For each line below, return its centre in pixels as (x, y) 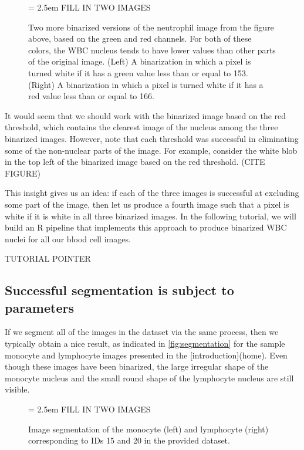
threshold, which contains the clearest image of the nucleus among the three (141, 127)
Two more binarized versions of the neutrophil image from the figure (151, 27)
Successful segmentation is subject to (119, 290)
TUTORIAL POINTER (48, 258)
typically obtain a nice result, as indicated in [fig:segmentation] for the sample (145, 344)
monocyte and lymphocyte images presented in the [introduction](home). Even (146, 355)
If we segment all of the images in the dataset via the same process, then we (142, 332)
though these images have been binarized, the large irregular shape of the (137, 366)
